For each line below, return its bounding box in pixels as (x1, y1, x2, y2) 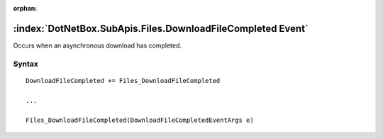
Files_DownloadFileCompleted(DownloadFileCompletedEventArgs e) (26, 116, 255, 124)
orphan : (13, 4, 38, 12)
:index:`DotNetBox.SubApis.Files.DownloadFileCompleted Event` (13, 22, 309, 35)
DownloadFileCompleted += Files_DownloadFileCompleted (26, 77, 221, 84)
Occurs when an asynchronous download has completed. (13, 41, 182, 50)
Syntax (13, 59, 38, 69)
